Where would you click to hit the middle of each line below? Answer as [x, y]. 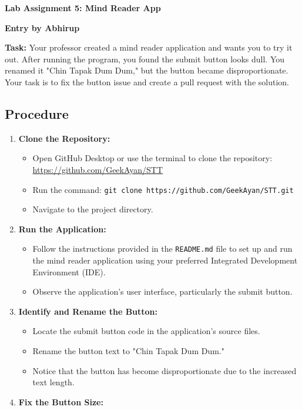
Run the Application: [62, 229]
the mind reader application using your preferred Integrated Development [165, 260]
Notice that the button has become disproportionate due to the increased [165, 370]
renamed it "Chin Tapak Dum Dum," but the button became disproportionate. [147, 70]
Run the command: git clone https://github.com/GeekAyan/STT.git [163, 189]
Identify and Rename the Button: [88, 311]
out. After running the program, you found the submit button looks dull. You [145, 59]
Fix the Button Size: [61, 401]
